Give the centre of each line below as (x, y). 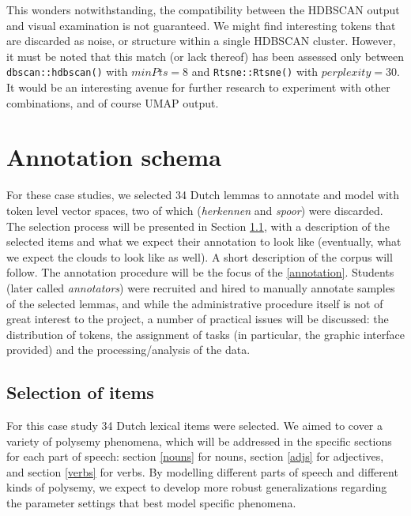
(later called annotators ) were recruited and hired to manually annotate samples (201, 287)
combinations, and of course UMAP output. (113, 102)
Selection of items (80, 392)
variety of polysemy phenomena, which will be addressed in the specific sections (199, 441)
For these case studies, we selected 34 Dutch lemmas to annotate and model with (203, 195)
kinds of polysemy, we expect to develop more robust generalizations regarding (197, 487)
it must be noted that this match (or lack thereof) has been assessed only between (205, 56)
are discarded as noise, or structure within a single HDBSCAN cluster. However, (201, 41)
